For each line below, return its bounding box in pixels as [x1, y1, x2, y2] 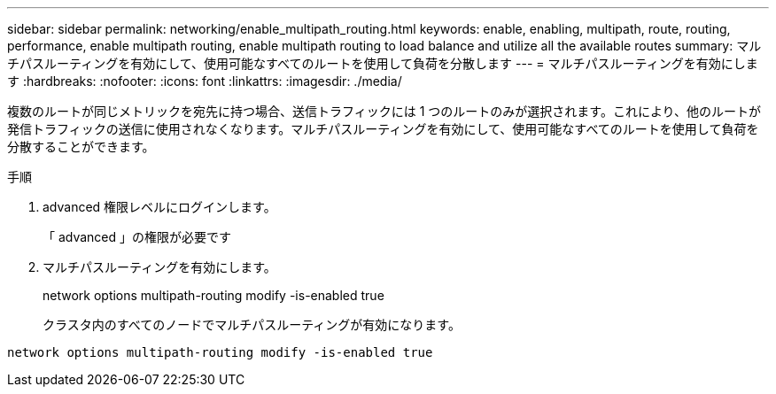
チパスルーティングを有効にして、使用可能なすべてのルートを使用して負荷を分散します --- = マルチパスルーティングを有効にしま [7, 56, 758, 71]
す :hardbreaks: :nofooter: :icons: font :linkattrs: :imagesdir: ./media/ [7, 73, 402, 89]
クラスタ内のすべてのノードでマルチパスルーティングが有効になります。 [43, 317, 461, 332]
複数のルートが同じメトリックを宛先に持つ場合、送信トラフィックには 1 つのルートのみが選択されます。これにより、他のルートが [7, 104, 762, 119]
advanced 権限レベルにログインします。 [43, 199, 276, 214]
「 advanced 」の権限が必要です [43, 229, 232, 244]
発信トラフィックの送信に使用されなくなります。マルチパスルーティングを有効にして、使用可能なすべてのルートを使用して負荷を [7, 121, 759, 136]
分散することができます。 [7, 139, 155, 154]
